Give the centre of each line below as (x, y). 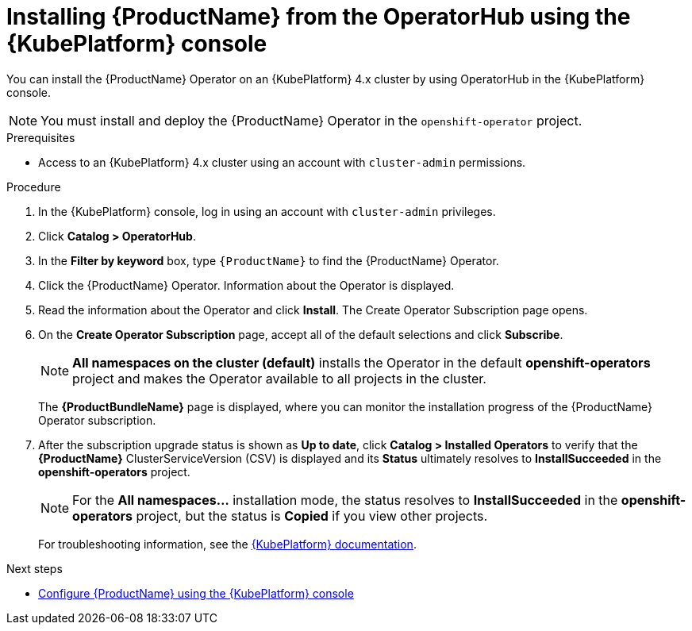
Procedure (34, 187)
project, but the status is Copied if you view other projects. (312, 516)
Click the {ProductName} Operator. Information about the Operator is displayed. (246, 285)
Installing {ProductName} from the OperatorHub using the (319, 17)
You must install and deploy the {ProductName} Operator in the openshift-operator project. (311, 120)
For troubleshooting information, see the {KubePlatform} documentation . (227, 544)
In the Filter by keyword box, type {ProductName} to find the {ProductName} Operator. (269, 260)
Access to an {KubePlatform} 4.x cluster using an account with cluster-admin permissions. (282, 162)
